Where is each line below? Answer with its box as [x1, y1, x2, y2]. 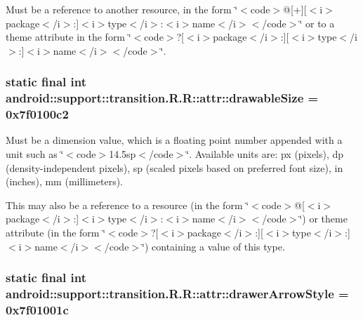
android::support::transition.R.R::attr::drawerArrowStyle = [6, 285, 349, 302]
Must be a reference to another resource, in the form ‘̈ [6, 2, 238, 16]
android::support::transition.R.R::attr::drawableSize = [6, 89, 319, 107]
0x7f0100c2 [6, 105, 69, 123]
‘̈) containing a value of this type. [142, 239, 285, 253]
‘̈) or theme [299, 211, 348, 226]
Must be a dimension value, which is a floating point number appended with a [6, 133, 343, 147]
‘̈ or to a [299, 15, 335, 30]
